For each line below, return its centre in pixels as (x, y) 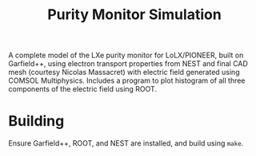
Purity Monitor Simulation (134, 15)
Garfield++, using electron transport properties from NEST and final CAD (128, 64)
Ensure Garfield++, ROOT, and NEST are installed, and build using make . (126, 143)
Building (36, 121)
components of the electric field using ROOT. (83, 89)
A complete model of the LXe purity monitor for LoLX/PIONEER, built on (126, 55)
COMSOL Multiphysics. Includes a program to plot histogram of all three (127, 80)
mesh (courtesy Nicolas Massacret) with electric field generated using (124, 72)
